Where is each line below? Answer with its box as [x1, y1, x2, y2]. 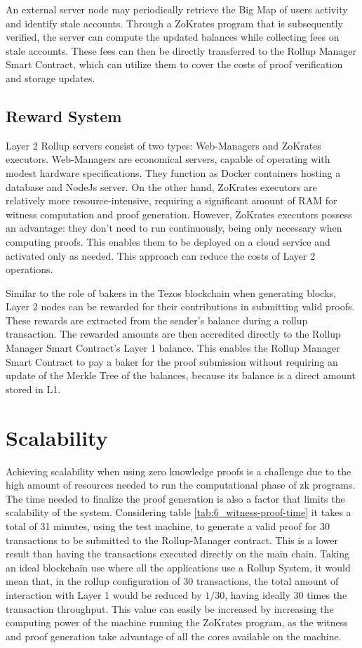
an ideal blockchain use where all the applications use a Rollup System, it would [6, 560, 351, 574]
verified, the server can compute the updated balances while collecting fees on [6, 29, 340, 44]
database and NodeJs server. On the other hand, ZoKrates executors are [6, 179, 317, 194]
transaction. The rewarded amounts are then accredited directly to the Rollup [6, 326, 341, 341]
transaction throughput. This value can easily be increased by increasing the [6, 601, 334, 616]
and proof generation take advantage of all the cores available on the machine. [6, 628, 342, 643]
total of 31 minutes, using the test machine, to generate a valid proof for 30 [6, 518, 330, 533]
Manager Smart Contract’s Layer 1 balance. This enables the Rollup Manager [6, 340, 340, 355]
